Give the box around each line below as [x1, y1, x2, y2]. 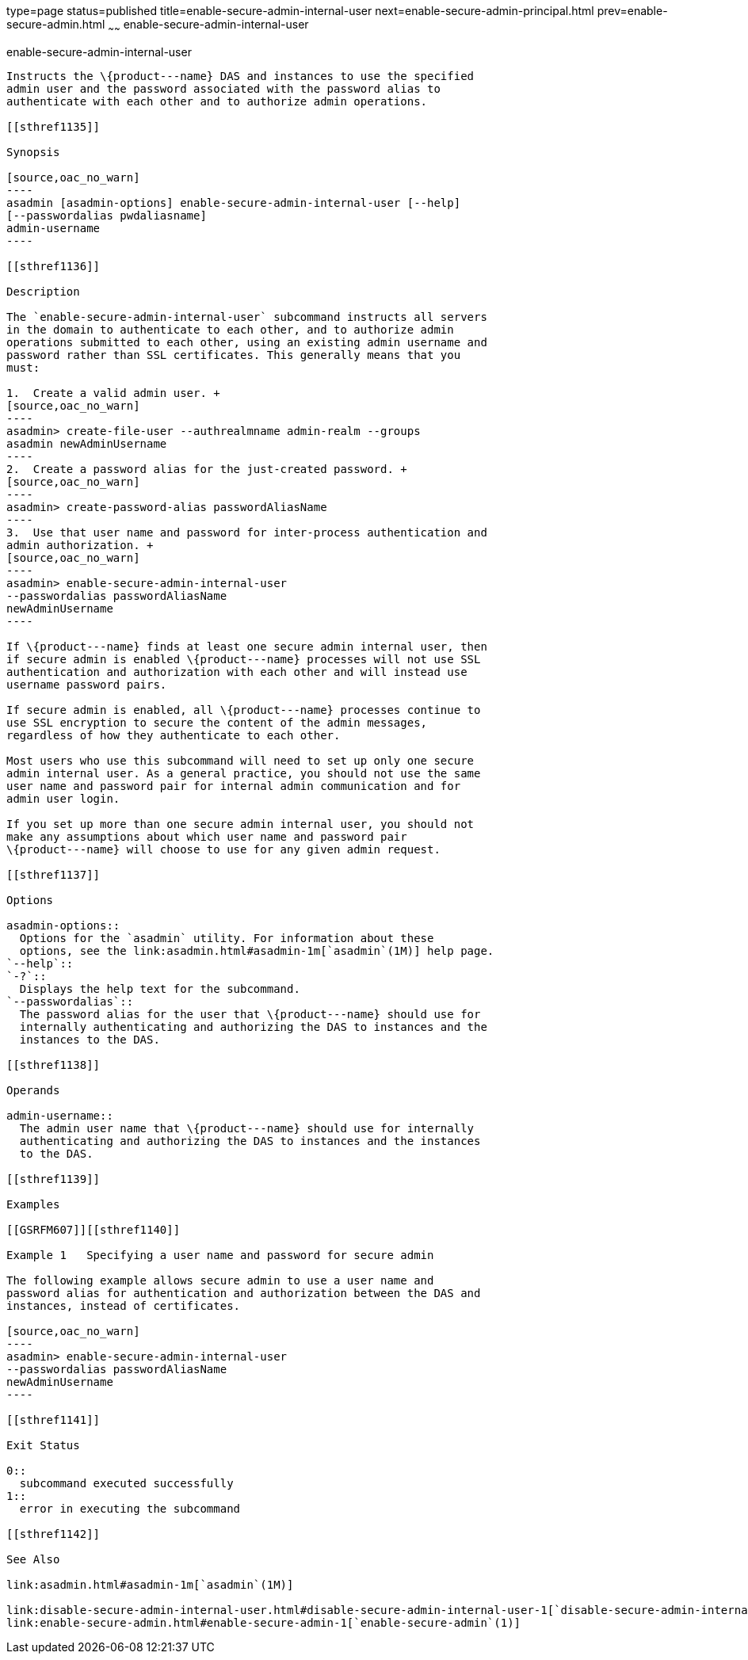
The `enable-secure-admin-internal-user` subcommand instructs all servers [6, 310, 487, 323]
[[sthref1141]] [6, 1413, 101, 1426]
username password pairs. [6, 677, 167, 691]
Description [6, 284, 80, 298]
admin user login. [6, 792, 120, 805]
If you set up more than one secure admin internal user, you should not [6, 817, 475, 830]
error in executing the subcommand [19, 1502, 241, 1515]
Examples [6, 1197, 60, 1211]
